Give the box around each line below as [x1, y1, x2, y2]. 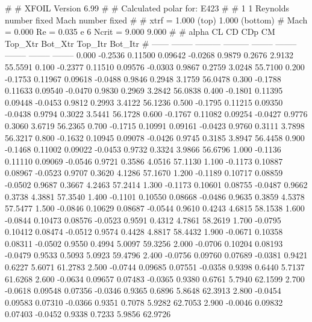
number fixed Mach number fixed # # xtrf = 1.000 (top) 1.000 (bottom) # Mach [5, 13, 308, 26]
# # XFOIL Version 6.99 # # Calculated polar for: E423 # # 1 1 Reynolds [5, 2, 289, 14]
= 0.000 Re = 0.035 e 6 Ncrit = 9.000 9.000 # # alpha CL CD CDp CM [5, 25, 275, 38]
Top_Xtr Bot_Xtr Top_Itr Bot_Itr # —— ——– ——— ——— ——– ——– [5, 37, 297, 49]
